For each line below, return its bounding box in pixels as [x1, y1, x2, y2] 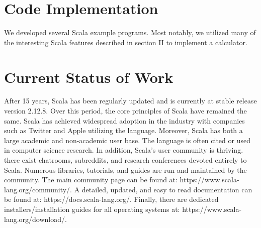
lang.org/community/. [4, 184, 72, 194]
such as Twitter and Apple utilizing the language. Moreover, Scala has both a [4, 125, 243, 136]
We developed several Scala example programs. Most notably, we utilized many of [4, 27, 256, 38]
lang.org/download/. [4, 213, 67, 224]
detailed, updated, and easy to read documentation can [81, 184, 252, 194]
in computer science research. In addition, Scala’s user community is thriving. [4, 145, 243, 155]
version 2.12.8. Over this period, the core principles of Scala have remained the [4, 105, 247, 116]
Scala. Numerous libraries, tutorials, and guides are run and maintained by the [4, 164, 247, 175]
